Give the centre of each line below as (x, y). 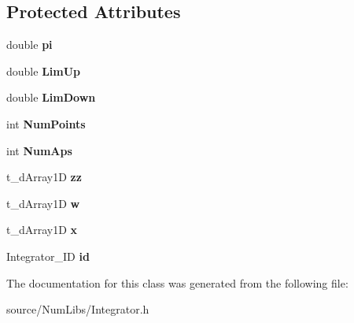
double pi (29, 45)
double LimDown (51, 97)
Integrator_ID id (48, 256)
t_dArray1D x (42, 230)
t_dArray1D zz (44, 177)
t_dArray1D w (43, 203)
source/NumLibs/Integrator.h (78, 309)
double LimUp (44, 71)
